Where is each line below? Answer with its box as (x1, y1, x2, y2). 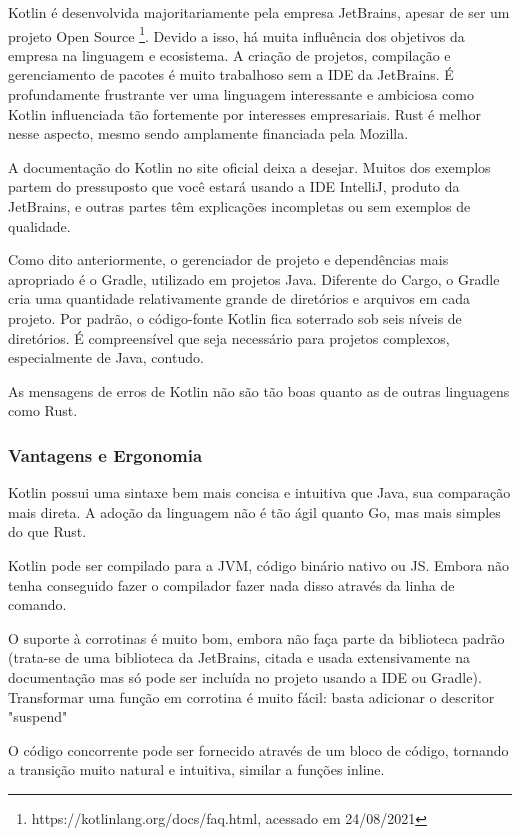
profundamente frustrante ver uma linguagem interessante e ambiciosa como (8, 84, 474, 105)
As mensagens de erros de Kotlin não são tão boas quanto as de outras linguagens (8, 380, 510, 401)
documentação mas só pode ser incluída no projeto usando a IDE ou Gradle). (8, 666, 482, 687)
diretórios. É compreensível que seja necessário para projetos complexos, (8, 327, 450, 348)
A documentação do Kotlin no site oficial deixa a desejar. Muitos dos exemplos (8, 156, 491, 177)
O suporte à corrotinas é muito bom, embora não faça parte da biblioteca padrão (8, 627, 505, 648)
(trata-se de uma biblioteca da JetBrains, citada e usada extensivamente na (8, 647, 470, 668)
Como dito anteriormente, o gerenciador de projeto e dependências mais (8, 249, 449, 270)
